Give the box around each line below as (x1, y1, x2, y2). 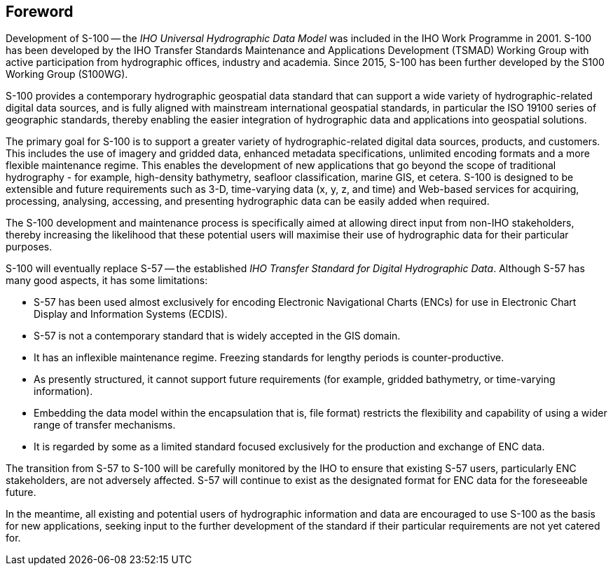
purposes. (6, 241, 53, 253)
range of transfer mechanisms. (34, 419, 176, 431)
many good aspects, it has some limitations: (6, 274, 208, 287)
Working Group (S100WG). (6, 68, 128, 81)
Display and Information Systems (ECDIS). (34, 308, 228, 321)
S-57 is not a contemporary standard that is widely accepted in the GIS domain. (34, 330, 401, 342)
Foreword (6, 3, 74, 20)
